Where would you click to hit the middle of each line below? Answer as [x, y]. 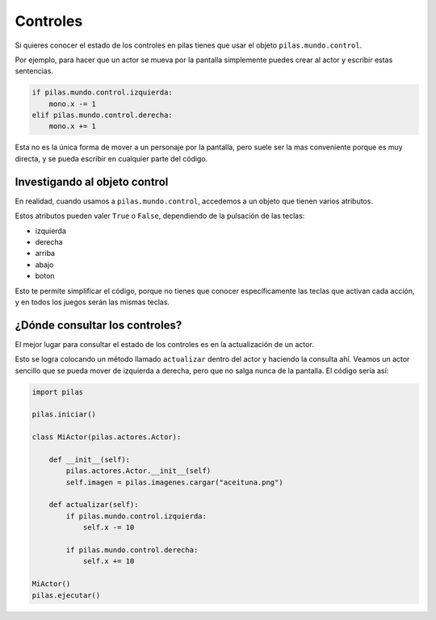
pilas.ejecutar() [66, 595]
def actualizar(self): [94, 505]
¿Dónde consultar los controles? [99, 325]
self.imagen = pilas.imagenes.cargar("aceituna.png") [174, 482]
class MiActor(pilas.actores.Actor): [107, 437]
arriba [45, 253]
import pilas [58, 392]
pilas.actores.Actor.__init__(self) [138, 471]
